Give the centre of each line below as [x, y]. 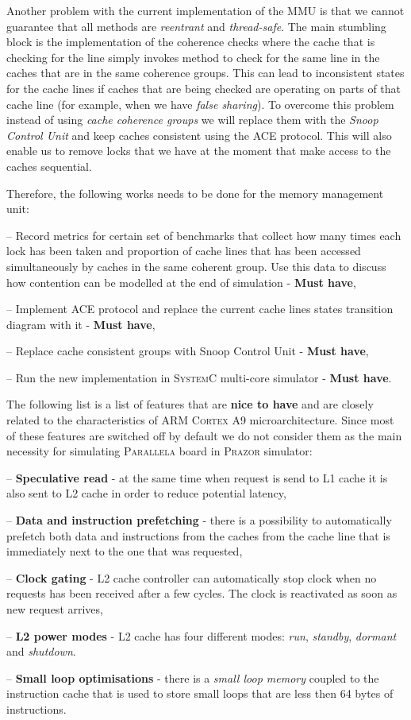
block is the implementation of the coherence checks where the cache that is [191, 42]
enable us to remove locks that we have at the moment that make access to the [199, 151]
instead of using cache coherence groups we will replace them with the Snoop [192, 120]
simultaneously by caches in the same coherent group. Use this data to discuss [196, 266]
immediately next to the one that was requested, [125, 551]
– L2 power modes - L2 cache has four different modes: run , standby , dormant [202, 635]
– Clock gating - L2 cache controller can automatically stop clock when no [192, 577]
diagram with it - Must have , [81, 324]
